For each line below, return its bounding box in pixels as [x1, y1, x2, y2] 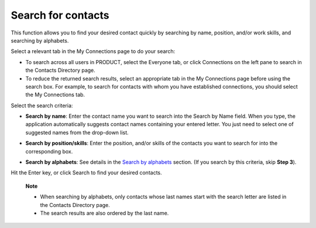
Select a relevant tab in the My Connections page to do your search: [11, 48, 176, 55]
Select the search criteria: [11, 102, 73, 109]
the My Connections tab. [25, 91, 85, 99]
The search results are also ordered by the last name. [40, 209, 169, 216]
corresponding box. [25, 148, 73, 155]
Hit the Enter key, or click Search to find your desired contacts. [11, 169, 162, 176]
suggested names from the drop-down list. [25, 129, 129, 136]
